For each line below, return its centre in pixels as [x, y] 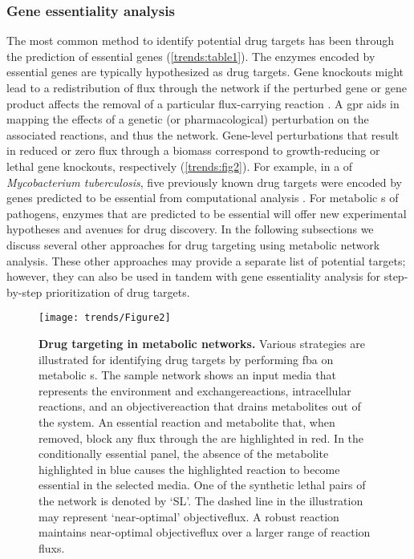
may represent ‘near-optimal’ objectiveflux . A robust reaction [189, 516]
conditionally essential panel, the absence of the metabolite [184, 454]
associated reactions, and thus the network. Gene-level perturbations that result [203, 134]
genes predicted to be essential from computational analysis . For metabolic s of [203, 198]
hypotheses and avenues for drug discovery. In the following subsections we [190, 229]
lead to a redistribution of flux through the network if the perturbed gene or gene [207, 87]
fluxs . [52, 547]
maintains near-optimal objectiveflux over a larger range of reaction [205, 532]
